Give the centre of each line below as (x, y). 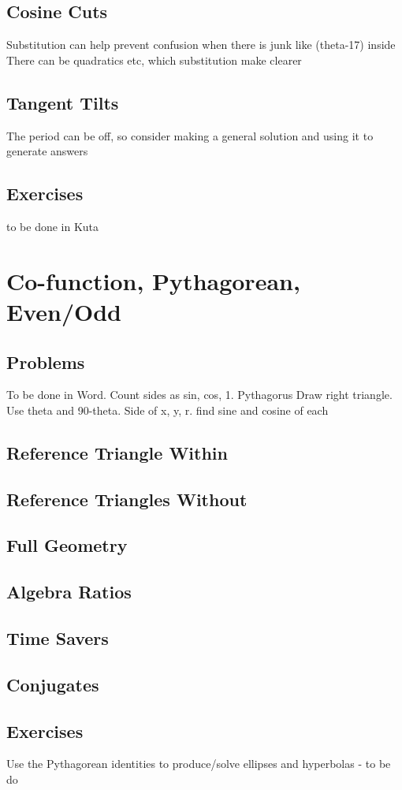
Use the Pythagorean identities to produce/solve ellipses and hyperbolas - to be (199, 764)
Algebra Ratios (69, 592)
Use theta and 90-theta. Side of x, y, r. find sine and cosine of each (167, 410)
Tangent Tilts (63, 102)
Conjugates (53, 684)
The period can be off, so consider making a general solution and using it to (190, 135)
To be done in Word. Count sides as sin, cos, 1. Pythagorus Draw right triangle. (199, 395)
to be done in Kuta (53, 226)
